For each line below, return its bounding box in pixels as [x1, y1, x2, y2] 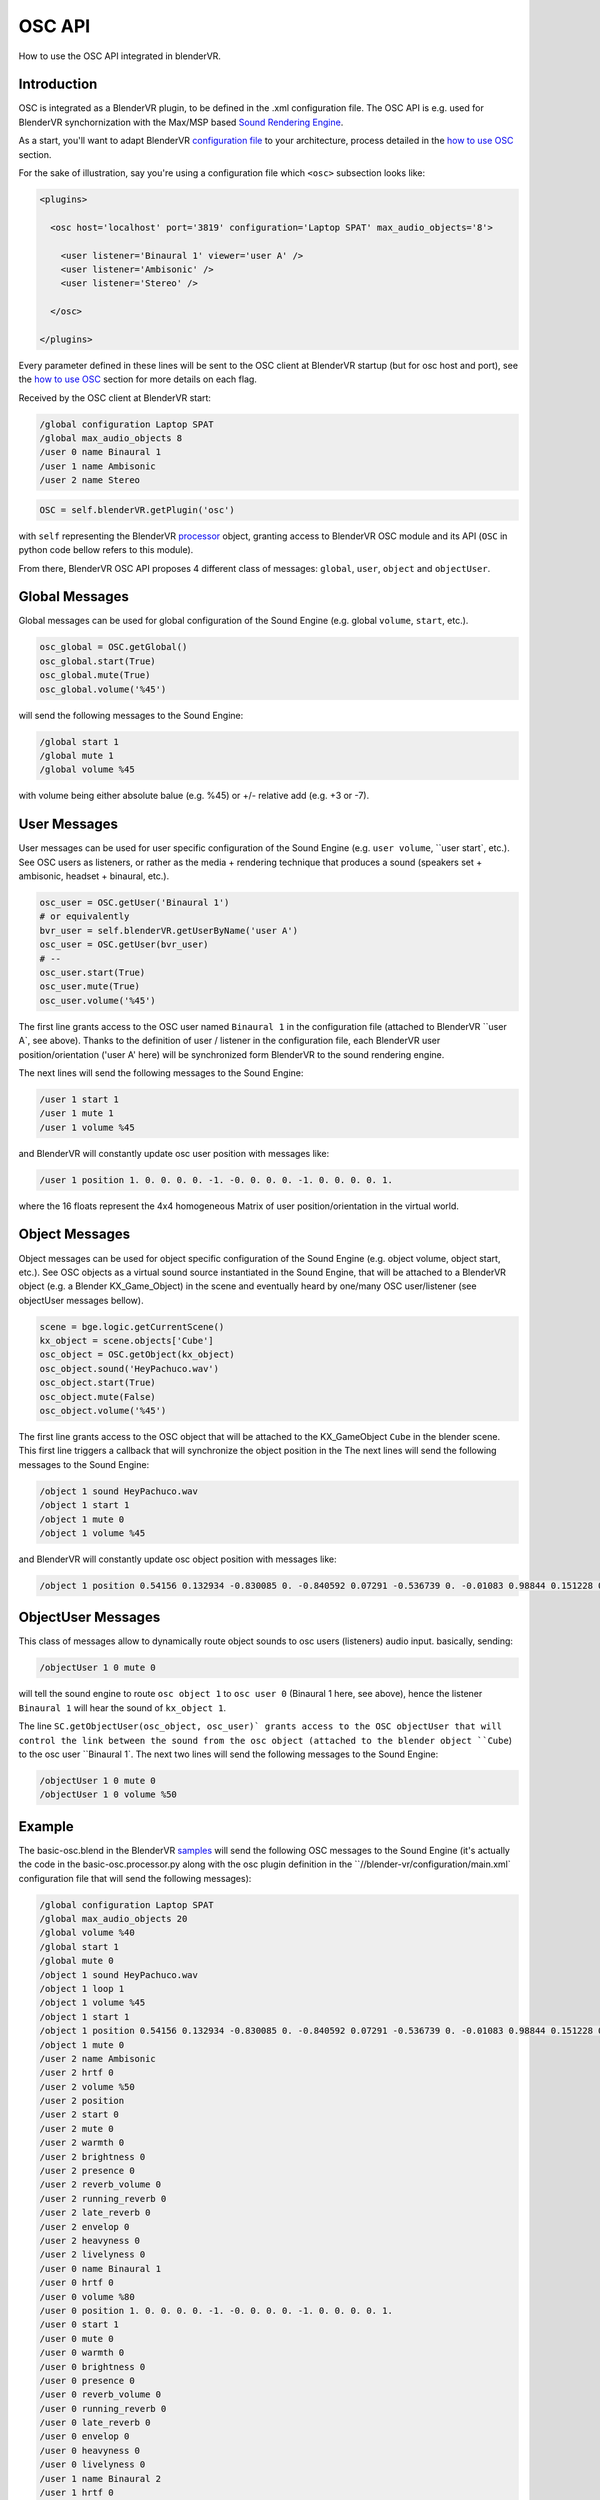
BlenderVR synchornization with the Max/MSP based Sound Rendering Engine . [18, 116, 344, 128]
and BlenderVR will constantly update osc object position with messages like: [18, 1553, 337, 1565]
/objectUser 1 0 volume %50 [39, 1789, 177, 1800]
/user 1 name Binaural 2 [39, 2473, 162, 2484]
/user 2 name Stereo [39, 475, 140, 486]
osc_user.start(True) [39, 966, 146, 978]
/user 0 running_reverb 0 [39, 2403, 167, 2414]
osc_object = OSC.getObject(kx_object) [39, 1349, 235, 1360]
